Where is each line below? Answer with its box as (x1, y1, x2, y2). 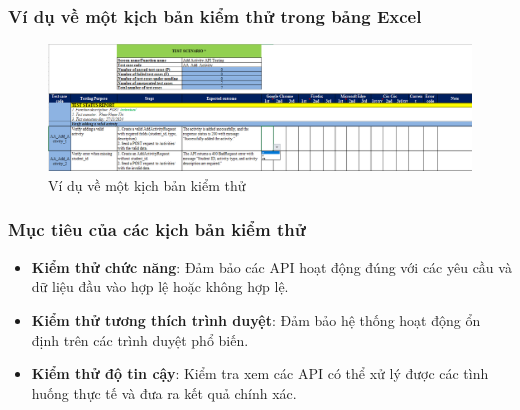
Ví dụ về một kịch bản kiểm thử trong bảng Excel (8, 3, 422, 28)
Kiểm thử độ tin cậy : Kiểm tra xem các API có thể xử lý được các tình (31, 363, 489, 384)
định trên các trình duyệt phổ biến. (31, 329, 249, 350)
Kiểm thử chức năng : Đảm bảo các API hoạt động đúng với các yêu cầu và (31, 256, 512, 277)
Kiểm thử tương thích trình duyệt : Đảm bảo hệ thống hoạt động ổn (31, 309, 481, 330)
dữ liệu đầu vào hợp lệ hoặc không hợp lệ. (31, 276, 289, 297)
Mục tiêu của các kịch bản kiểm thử (8, 217, 306, 242)
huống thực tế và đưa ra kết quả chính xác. (31, 382, 297, 403)
